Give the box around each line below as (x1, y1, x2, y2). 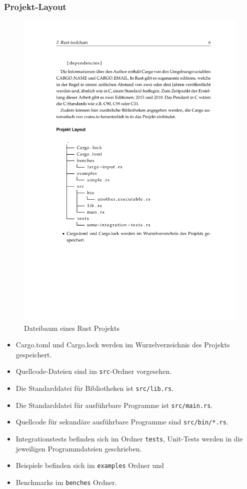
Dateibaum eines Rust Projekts (24, 322, 120, 333)
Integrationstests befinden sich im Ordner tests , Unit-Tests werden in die (15, 433, 243, 443)
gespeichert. (15, 349, 52, 359)
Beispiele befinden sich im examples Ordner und (15, 460, 164, 470)
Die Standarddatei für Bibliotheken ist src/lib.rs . (15, 382, 174, 393)
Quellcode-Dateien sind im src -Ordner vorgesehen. (15, 366, 172, 376)
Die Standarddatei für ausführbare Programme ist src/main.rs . (15, 399, 213, 410)
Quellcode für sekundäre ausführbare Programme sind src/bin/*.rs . (15, 416, 228, 427)
